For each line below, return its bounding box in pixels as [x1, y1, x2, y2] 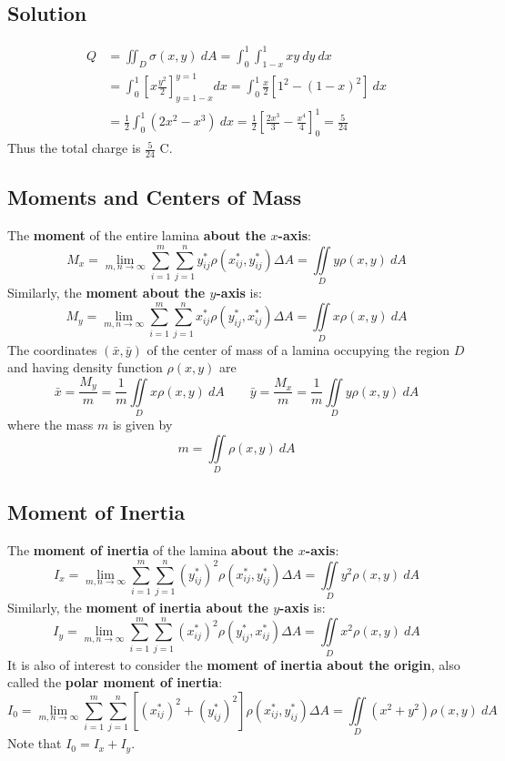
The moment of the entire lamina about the [7, 226, 267, 245]
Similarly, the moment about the [7, 282, 206, 301]
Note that [7, 734, 62, 753]
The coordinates [7, 340, 97, 359]
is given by [112, 415, 173, 434]
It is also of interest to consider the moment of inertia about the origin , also [7, 654, 460, 674]
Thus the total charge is [7, 138, 141, 157]
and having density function [7, 358, 163, 377]
